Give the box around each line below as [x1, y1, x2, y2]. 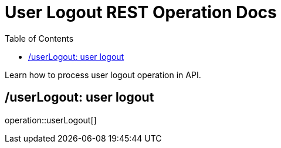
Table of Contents [5, 33, 74, 43]
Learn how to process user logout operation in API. [5, 69, 201, 80]
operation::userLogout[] [5, 115, 97, 125]
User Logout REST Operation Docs [5, 2, 277, 22]
